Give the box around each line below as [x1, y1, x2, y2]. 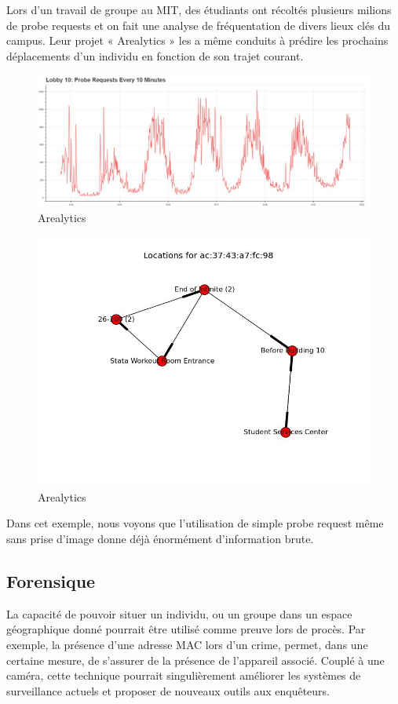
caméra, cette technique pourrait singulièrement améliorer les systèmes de [6, 667, 361, 684]
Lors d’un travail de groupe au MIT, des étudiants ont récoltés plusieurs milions [6, 2, 392, 17]
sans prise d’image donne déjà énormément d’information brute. [6, 531, 314, 547]
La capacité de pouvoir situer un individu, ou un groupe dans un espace [6, 605, 352, 622]
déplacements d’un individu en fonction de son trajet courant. [6, 47, 304, 64]
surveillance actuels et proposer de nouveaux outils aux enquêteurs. [6, 682, 330, 699]
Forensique [6, 569, 96, 593]
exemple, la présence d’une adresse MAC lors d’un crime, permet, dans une [6, 637, 368, 653]
